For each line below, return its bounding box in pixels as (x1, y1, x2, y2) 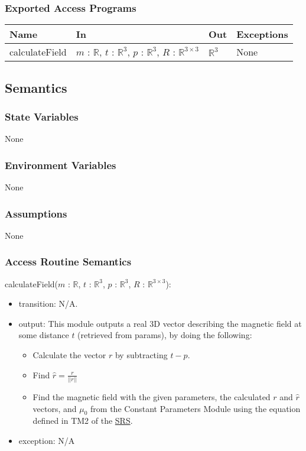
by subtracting (115, 349, 168, 361)
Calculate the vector (32, 349, 106, 361)
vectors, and (32, 402, 77, 414)
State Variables (5, 109, 79, 124)
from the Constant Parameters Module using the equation (90, 402, 301, 414)
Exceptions (236, 27, 288, 41)
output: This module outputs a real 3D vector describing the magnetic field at (18, 317, 302, 329)
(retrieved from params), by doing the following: (77, 329, 252, 341)
